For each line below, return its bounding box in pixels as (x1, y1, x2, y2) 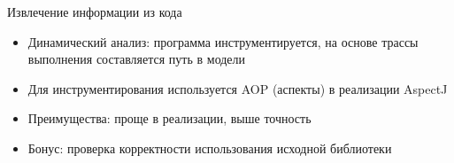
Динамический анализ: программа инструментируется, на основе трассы (27, 32, 419, 50)
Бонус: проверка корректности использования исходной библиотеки (27, 138, 392, 157)
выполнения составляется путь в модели (27, 50, 246, 68)
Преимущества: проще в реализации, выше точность (27, 109, 312, 128)
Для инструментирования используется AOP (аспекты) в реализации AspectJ (27, 79, 448, 97)
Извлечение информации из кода (7, 3, 182, 20)
